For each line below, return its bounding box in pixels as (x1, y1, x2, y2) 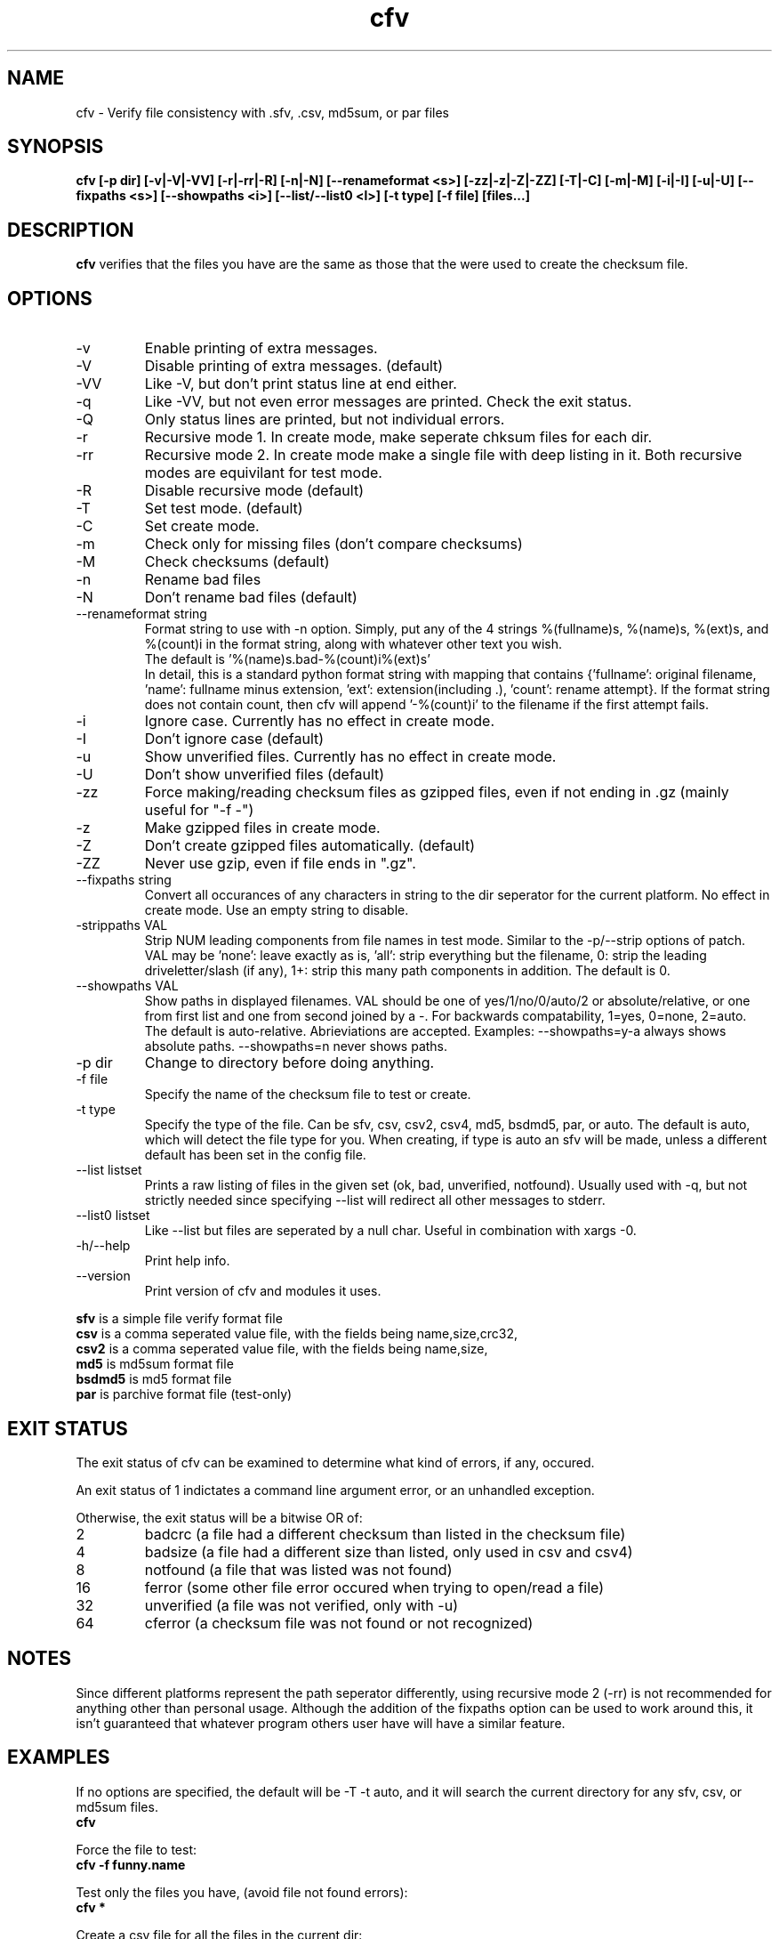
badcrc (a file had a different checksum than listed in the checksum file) (144, 1524, 626, 1543)
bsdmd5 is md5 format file (76, 1371, 232, 1387)
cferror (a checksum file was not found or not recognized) (144, 1613, 534, 1632)
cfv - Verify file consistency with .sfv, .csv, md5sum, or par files (76, 104, 450, 120)
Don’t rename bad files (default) (144, 588, 357, 607)
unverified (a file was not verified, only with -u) (144, 1596, 458, 1614)
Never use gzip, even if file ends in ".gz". (144, 854, 416, 873)
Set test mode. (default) (144, 499, 303, 518)
